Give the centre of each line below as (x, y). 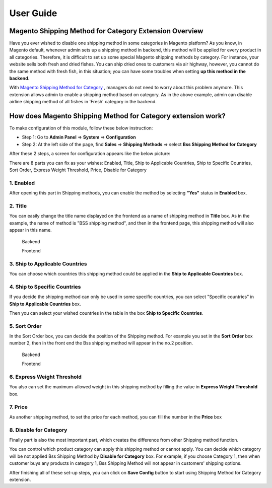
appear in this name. (31, 230)
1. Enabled (22, 183)
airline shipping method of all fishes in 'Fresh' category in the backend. (83, 102)
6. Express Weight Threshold (45, 377)
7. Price (18, 407)
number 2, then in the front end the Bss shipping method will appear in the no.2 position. (101, 343)
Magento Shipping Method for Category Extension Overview (106, 31)
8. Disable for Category (38, 430)
